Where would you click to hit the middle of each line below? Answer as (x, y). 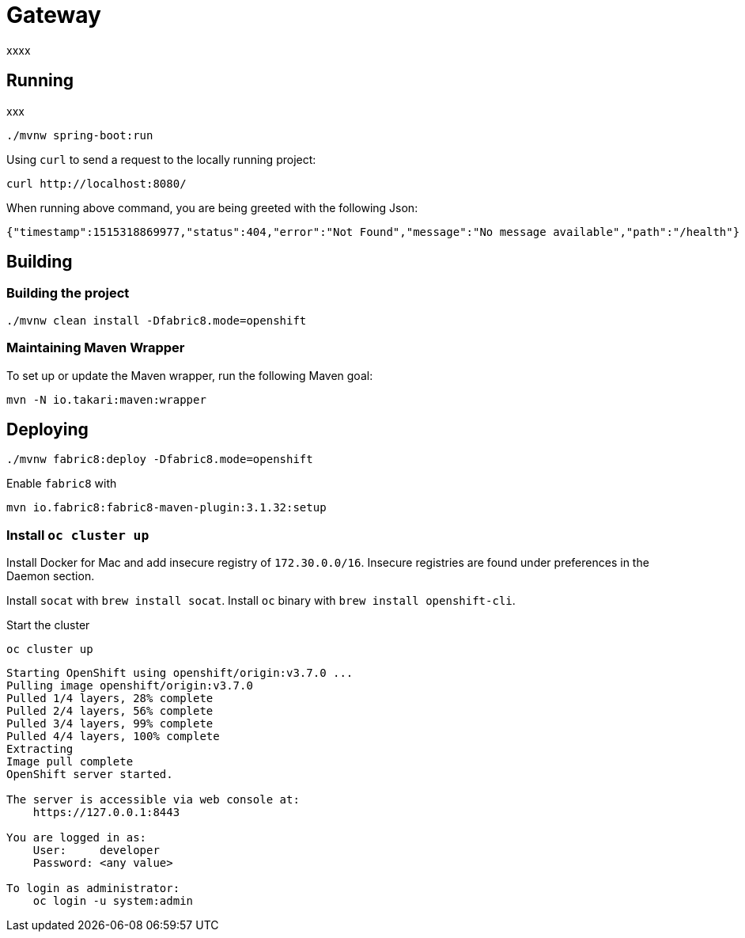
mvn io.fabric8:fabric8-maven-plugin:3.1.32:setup (166, 508)
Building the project (68, 293)
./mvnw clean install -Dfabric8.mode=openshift (157, 320)
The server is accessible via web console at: (153, 800)
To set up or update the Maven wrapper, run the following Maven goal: (190, 375)
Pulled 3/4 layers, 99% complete (110, 724)
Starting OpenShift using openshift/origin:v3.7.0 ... (180, 673)
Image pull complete (70, 762)
